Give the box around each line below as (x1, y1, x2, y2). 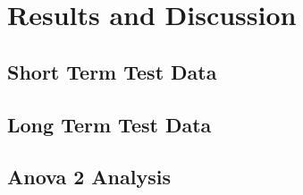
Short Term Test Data (7, 57, 217, 85)
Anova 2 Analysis (7, 163, 171, 191)
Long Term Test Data (7, 110, 212, 138)
